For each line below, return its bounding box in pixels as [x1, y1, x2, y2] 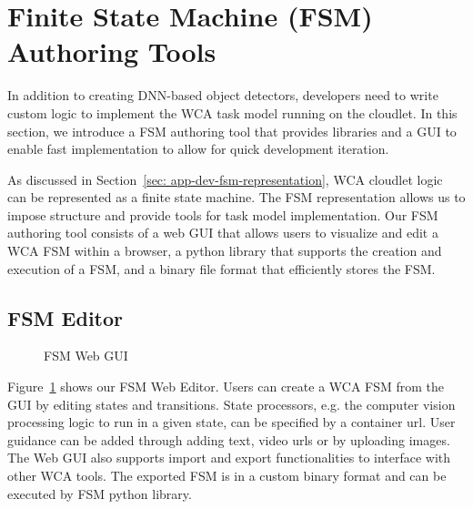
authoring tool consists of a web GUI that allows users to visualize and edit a [7, 223, 438, 242]
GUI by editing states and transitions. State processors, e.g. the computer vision [7, 394, 456, 413]
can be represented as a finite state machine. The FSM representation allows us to [7, 188, 466, 207]
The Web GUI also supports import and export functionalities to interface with [7, 448, 451, 467]
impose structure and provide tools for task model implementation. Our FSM [7, 205, 438, 224]
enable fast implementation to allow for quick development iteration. [7, 139, 389, 158]
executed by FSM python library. [7, 484, 192, 503]
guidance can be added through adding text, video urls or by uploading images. [7, 430, 450, 449]
